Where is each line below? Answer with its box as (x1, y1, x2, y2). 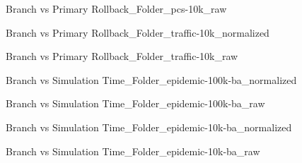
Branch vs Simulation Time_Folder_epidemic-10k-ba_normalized (6, 119, 292, 134)
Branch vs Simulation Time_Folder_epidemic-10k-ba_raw (6, 143, 260, 158)
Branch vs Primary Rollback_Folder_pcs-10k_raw (6, 1, 227, 16)
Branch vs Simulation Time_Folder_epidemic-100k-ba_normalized (6, 72, 297, 87)
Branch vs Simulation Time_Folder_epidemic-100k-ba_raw (6, 96, 265, 111)
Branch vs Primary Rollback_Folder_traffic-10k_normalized (6, 25, 269, 40)
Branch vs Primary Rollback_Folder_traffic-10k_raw (6, 49, 238, 64)
